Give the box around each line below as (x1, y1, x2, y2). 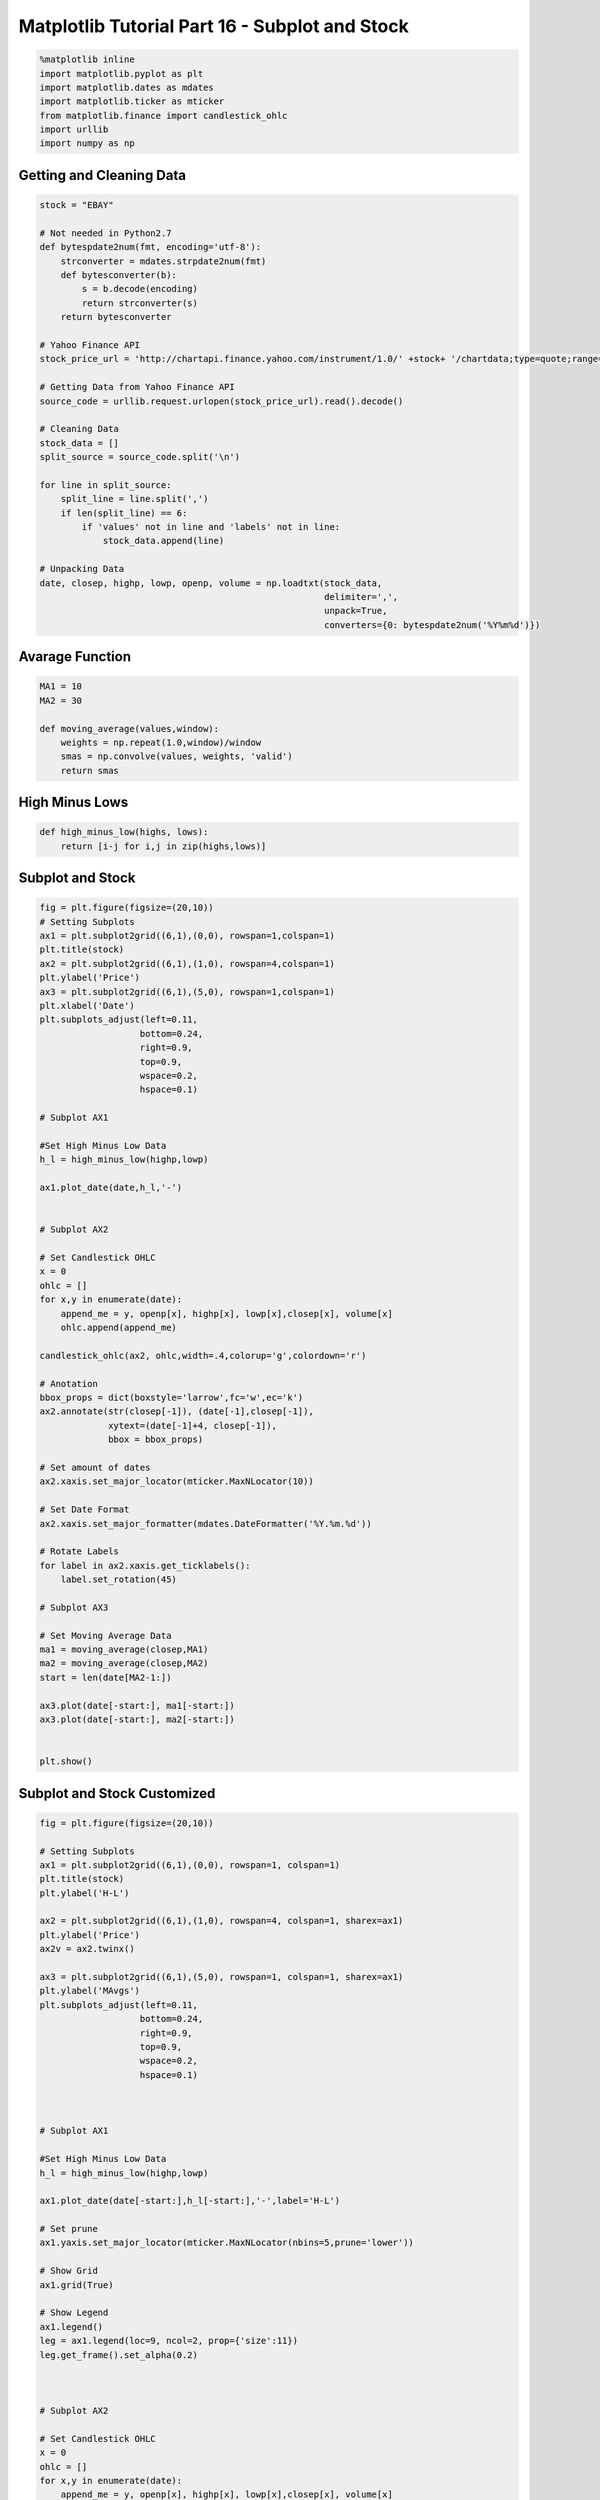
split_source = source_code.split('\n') (39, 451, 240, 463)
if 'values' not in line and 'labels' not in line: (81, 521, 341, 533)
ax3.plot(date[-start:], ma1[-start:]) (39, 1700, 235, 1711)
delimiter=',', (323, 591, 399, 603)
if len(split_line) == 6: (60, 507, 188, 519)
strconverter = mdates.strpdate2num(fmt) (60, 255, 267, 267)
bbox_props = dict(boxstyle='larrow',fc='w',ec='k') (39, 1391, 304, 1403)
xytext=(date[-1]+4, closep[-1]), (108, 1420, 277, 1431)
